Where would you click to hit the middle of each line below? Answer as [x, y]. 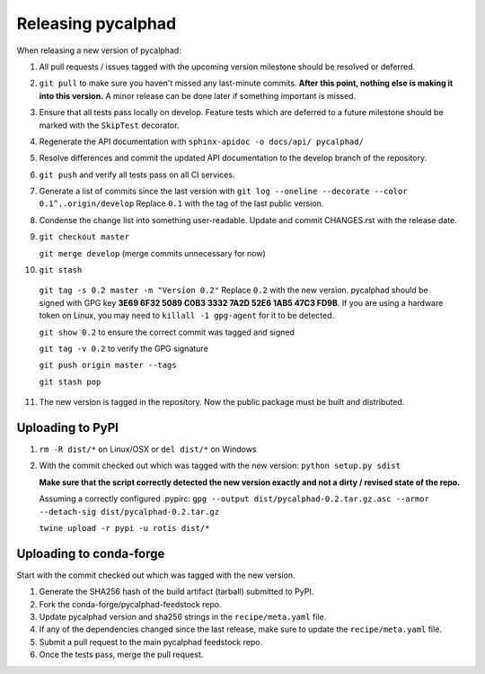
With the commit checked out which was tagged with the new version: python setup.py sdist [220, 466]
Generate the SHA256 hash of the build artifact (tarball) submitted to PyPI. [176, 592]
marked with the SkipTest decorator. [109, 125]
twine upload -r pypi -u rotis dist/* [124, 528]
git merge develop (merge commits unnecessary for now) [153, 253]
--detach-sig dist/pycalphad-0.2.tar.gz [129, 512]
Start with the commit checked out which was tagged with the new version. [156, 575]
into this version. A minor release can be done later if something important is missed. [198, 95]
